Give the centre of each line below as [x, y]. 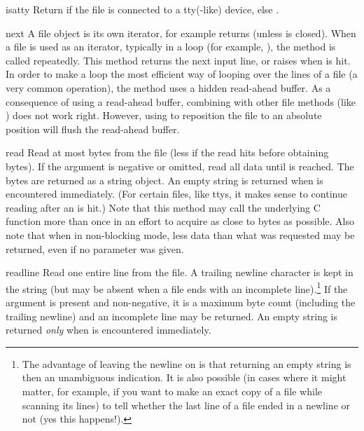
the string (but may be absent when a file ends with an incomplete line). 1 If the [177, 287]
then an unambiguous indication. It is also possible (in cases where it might [184, 377]
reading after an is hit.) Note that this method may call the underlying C [163, 207]
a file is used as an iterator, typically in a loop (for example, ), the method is [171, 47]
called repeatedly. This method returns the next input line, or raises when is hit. [178, 60]
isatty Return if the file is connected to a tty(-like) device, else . [142, 9]
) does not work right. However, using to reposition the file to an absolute [164, 115]
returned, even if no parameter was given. [95, 248]
